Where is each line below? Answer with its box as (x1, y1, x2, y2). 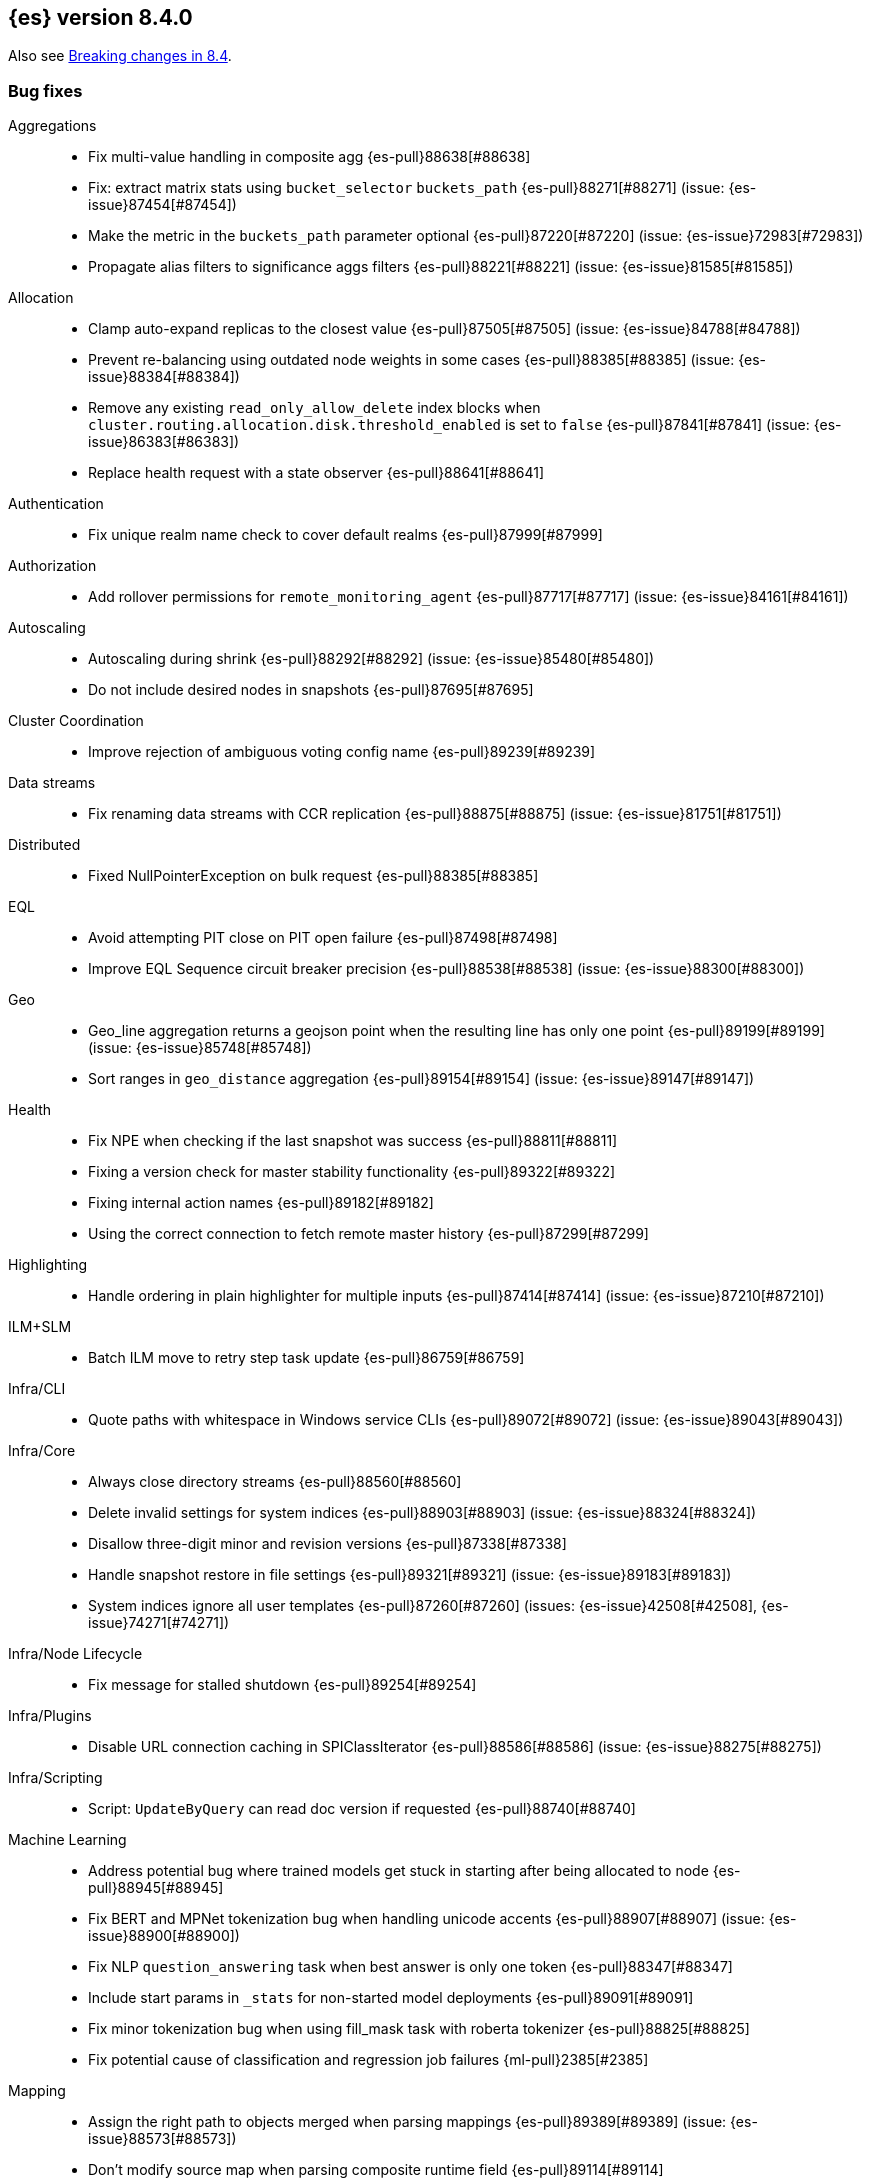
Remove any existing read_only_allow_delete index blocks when (88, 399, 541, 417)
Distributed (8, 836, 81, 854)
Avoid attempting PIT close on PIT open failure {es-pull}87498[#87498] (88, 929, 558, 947)
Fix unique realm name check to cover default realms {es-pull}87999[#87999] (88, 526, 603, 544)
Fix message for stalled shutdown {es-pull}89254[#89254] (88, 1676, 477, 1694)
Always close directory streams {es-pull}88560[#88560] (88, 1473, 462, 1491)
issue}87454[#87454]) (88, 196, 237, 214)
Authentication (8, 495, 104, 513)
